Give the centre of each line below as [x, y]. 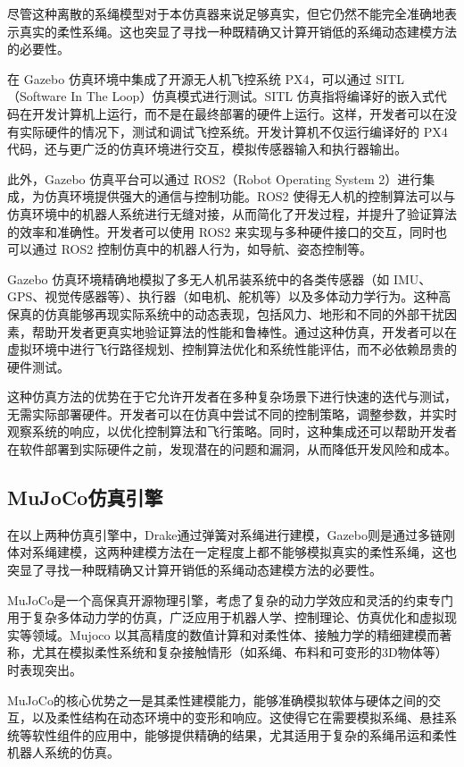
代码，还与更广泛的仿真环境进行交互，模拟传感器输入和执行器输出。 [207, 149]
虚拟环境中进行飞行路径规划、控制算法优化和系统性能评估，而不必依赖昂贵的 [232, 349]
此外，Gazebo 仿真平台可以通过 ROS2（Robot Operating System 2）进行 [215, 178]
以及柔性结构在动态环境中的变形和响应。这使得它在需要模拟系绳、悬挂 [238, 717]
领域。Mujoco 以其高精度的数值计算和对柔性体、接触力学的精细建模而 [236, 634]
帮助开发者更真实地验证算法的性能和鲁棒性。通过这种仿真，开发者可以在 [244, 331]
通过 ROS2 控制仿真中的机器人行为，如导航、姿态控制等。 [202, 249]
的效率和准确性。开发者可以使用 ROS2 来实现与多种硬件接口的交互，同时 [221, 231]
